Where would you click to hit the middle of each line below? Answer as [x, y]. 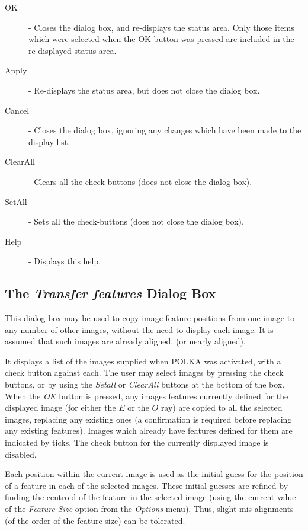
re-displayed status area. [73, 50]
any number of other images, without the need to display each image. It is [139, 329]
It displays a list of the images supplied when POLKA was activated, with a [143, 361]
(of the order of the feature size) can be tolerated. [95, 520]
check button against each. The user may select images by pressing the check [144, 372]
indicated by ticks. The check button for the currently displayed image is [137, 442]
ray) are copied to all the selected [222, 407]
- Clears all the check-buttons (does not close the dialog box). [140, 181]
